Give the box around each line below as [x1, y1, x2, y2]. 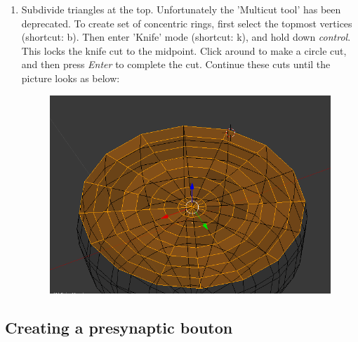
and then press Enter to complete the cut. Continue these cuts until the [21, 57, 331, 72]
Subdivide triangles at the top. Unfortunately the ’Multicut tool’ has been [21, 2, 341, 16]
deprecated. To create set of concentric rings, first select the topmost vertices [21, 15, 352, 30]
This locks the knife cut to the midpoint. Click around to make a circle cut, [21, 43, 347, 58]
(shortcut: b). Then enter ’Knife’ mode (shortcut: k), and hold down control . [21, 29, 351, 44]
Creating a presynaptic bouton [5, 317, 233, 338]
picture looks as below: [21, 70, 120, 85]
